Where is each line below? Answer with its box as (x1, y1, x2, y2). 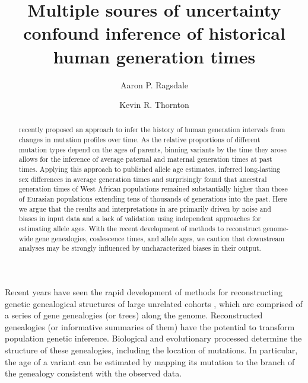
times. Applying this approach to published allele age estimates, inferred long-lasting (18, 164, 281, 174)
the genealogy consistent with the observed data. (5, 367, 182, 379)
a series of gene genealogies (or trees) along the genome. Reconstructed (5, 309, 263, 321)
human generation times (53, 44, 256, 68)
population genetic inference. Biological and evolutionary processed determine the (5, 332, 302, 344)
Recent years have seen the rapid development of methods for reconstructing (5, 286, 283, 298)
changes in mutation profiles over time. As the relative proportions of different (18, 135, 261, 145)
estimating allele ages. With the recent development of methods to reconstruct (18, 224, 261, 234)
